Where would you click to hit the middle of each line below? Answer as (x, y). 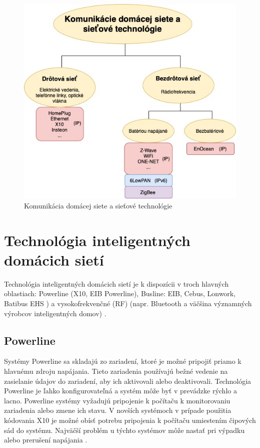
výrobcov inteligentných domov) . (55, 313)
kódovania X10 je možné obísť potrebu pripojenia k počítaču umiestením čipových (130, 420)
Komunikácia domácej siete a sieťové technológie (98, 205)
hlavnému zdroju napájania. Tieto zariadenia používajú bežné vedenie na (116, 371)
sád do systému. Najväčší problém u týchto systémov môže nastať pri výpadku (124, 430)
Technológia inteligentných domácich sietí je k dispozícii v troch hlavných (116, 283)
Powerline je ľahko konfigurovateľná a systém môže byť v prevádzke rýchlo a (120, 391)
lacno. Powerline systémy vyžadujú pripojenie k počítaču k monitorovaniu (117, 400)
